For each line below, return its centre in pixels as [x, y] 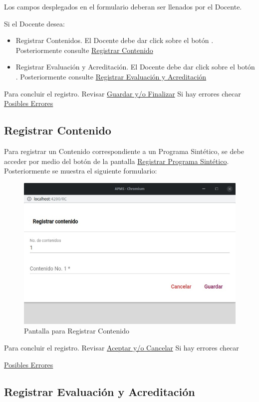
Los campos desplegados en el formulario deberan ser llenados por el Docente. [123, 6]
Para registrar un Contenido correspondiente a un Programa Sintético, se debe [124, 151]
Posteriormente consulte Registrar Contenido [84, 50]
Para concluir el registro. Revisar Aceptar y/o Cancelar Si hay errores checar [122, 347]
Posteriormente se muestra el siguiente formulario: [81, 171]
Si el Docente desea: [34, 23]
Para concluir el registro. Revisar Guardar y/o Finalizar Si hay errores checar [123, 93]
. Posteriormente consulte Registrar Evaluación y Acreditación [111, 76]
